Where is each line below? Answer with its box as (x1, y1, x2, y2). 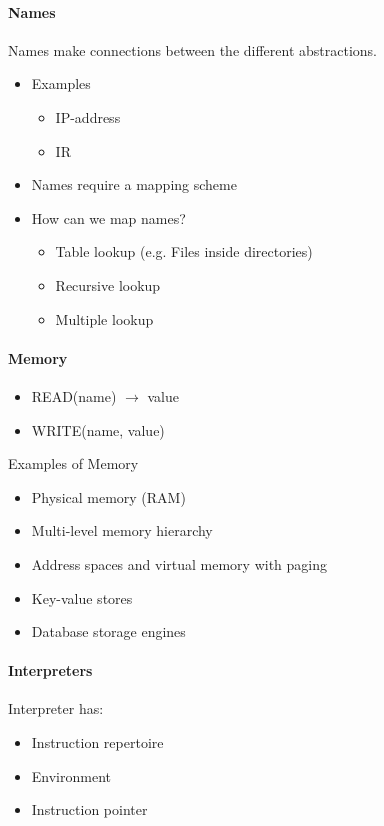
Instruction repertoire (31, 732, 164, 753)
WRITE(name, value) (31, 419, 165, 440)
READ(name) (31, 385, 117, 406)
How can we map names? (31, 207, 186, 228)
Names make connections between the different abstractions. (8, 39, 377, 60)
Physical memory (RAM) (31, 486, 186, 507)
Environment (31, 765, 111, 786)
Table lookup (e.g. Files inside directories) (55, 241, 313, 262)
